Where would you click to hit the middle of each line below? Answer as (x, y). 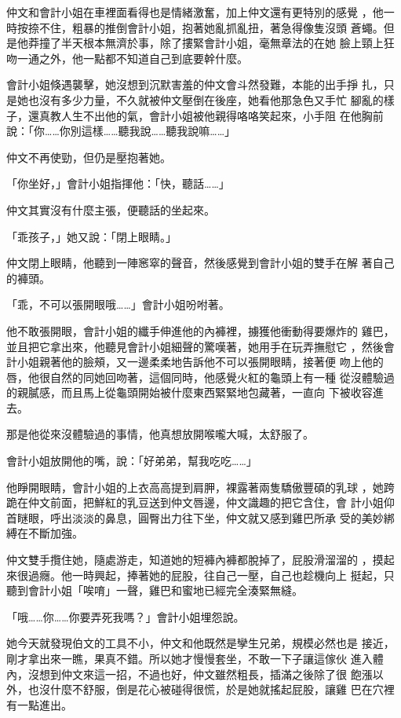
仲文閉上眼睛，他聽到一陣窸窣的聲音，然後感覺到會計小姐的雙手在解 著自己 (200, 263)
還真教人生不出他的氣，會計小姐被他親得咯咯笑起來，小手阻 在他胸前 (206, 115)
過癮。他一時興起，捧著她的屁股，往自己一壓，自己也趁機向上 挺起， (206, 575)
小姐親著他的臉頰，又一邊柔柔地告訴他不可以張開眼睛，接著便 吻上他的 (200, 362)
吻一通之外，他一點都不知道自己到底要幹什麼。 (127, 58)
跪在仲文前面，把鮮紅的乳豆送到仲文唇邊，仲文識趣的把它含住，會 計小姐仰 (200, 502)
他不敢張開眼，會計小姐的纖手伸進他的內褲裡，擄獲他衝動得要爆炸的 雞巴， (200, 330)
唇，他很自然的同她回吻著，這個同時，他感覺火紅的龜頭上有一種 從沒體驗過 (200, 377)
